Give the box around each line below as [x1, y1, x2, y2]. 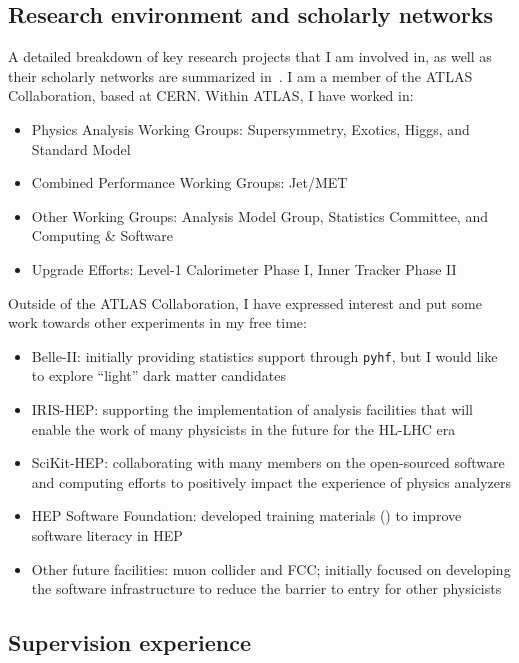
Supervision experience [8, 627, 252, 658]
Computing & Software [31, 225, 174, 246]
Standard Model [31, 138, 131, 159]
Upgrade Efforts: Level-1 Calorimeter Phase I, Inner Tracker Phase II [31, 258, 457, 279]
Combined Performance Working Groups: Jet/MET [31, 172, 348, 193]
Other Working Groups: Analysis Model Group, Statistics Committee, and [31, 205, 488, 226]
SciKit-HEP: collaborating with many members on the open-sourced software [31, 452, 505, 473]
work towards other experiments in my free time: [8, 312, 307, 333]
